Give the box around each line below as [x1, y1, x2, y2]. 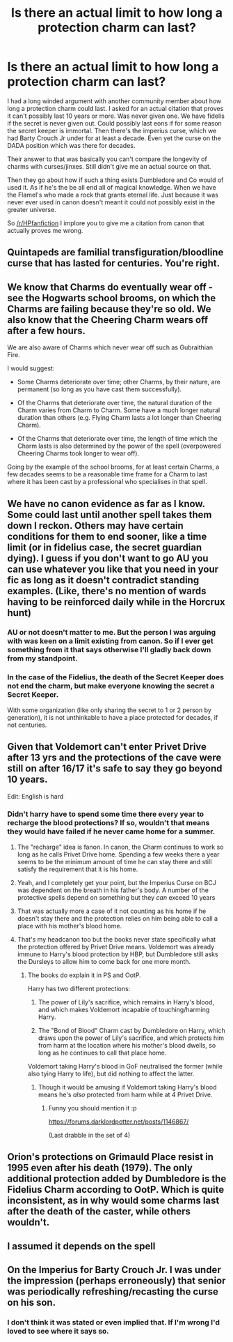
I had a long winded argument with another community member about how [7, 96, 222, 105]
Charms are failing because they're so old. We [7, 303, 211, 315]
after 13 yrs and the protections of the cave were [7, 752, 222, 764]
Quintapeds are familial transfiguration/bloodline [7, 246, 224, 259]
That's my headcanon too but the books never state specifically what [17, 935, 216, 943]
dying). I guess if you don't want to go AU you [7, 552, 209, 564]
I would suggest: [7, 364, 55, 372]
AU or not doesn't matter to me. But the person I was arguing [7, 628, 216, 638]
